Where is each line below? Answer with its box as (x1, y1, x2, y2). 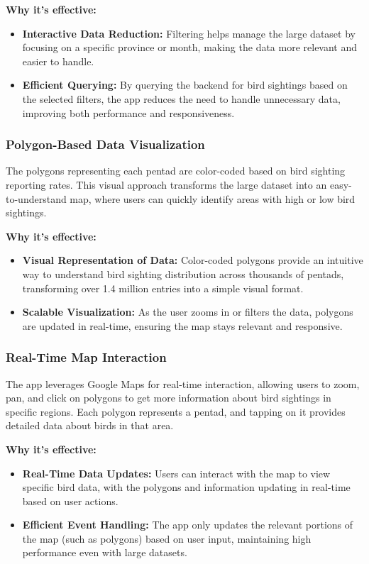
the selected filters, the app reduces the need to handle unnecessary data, (22, 91, 341, 106)
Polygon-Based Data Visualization (6, 136, 205, 153)
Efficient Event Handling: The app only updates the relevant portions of (22, 517, 353, 532)
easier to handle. (22, 53, 94, 68)
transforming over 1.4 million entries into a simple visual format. (22, 280, 304, 295)
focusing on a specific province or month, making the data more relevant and (22, 40, 358, 55)
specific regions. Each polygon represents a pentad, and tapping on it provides (6, 404, 346, 419)
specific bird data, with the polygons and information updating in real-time (22, 480, 351, 494)
